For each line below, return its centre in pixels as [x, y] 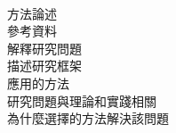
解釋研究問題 [44, 48]
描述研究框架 [44, 66]
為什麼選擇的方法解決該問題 [88, 118]
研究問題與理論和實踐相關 [82, 100]
